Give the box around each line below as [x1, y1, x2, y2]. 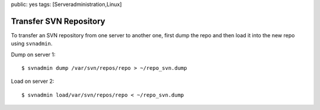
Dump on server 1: [11, 51, 56, 58]
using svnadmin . [11, 40, 53, 47]
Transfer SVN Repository [11, 16, 105, 26]
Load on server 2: [11, 77, 55, 85]
